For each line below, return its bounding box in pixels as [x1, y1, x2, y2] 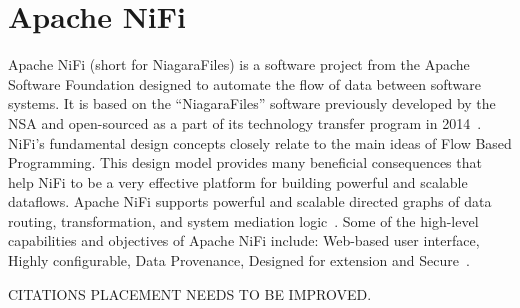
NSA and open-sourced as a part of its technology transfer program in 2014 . [8, 112, 482, 133]
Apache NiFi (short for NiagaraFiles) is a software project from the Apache [8, 54, 470, 75]
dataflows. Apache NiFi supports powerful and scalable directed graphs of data [8, 191, 492, 212]
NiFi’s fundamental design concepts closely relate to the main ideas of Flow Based [8, 132, 512, 153]
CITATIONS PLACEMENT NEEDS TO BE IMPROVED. [8, 283, 372, 304]
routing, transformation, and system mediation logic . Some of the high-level [8, 210, 479, 231]
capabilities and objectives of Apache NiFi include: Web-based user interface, [8, 230, 480, 251]
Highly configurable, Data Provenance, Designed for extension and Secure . [8, 250, 470, 271]
